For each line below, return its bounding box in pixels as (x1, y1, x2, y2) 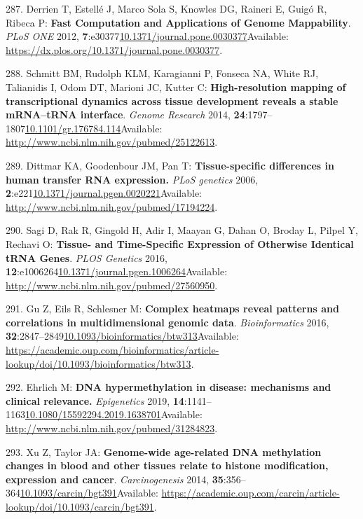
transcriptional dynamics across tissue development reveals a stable (6, 93, 338, 108)
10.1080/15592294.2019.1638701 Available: (25, 407, 203, 422)
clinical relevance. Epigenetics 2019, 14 (6, 393, 184, 408)
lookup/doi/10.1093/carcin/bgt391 (6, 499, 154, 513)
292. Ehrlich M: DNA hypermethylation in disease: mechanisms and (6, 380, 331, 394)
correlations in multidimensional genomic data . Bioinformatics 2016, (6, 314, 329, 329)
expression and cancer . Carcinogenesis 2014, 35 (6, 471, 224, 486)
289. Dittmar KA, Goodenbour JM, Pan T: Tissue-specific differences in (6, 158, 334, 172)
